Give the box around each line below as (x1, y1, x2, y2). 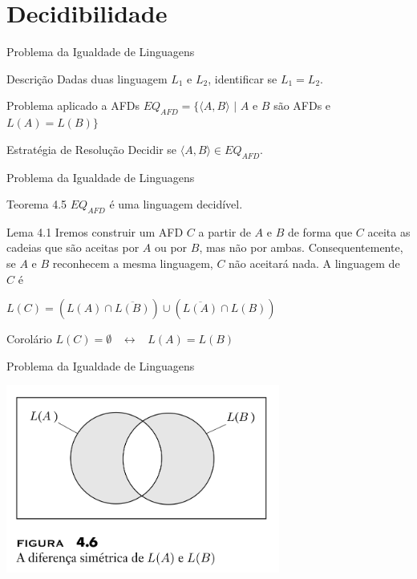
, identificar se (208, 70, 277, 87)
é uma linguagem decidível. (109, 196, 243, 213)
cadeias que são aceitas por (6, 239, 140, 256)
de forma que (287, 223, 353, 240)
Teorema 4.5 (6, 196, 67, 213)
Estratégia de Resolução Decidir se (6, 140, 177, 157)
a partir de (198, 223, 251, 240)
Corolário (6, 330, 52, 347)
